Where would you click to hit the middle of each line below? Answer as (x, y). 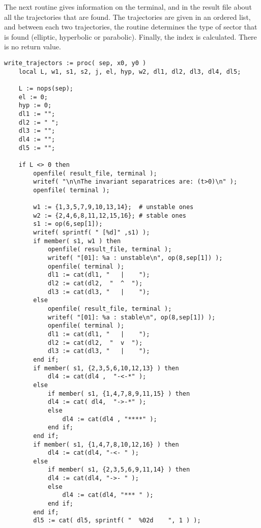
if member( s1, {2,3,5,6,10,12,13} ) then (106, 368)
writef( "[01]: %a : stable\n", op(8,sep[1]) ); (132, 317)
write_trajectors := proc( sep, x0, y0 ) (75, 63)
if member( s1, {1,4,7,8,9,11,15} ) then (119, 393)
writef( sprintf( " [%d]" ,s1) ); (92, 233)
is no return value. (33, 47)
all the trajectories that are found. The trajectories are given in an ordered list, (127, 17)
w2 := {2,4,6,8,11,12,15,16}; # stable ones (110, 215)
